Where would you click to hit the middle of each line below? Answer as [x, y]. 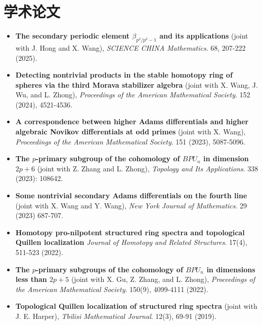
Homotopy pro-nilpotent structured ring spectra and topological [130, 232]
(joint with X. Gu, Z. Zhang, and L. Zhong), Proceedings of [163, 279]
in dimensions [231, 269]
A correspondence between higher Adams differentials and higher [132, 121]
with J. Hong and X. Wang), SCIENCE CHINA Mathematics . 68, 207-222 [130, 47]
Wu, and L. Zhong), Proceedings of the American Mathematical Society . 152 [133, 95]
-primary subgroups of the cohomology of [109, 269]
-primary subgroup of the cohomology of [108, 158]
